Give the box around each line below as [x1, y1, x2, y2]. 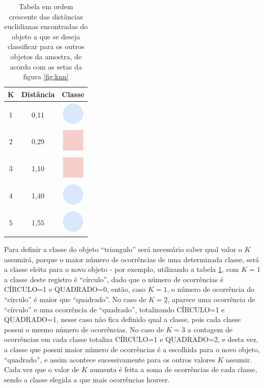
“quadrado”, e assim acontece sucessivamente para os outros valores [4, 354, 216, 364]
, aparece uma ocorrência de [167, 294, 255, 305]
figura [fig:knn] [23, 71, 69, 82]
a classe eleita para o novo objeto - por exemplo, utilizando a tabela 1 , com [4, 264, 239, 275]
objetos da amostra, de [10, 51, 82, 61]
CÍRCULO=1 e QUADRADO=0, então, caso [4, 284, 146, 294]
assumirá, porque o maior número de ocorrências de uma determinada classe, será [4, 254, 259, 264]
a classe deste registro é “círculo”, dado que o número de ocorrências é [4, 273, 224, 284]
